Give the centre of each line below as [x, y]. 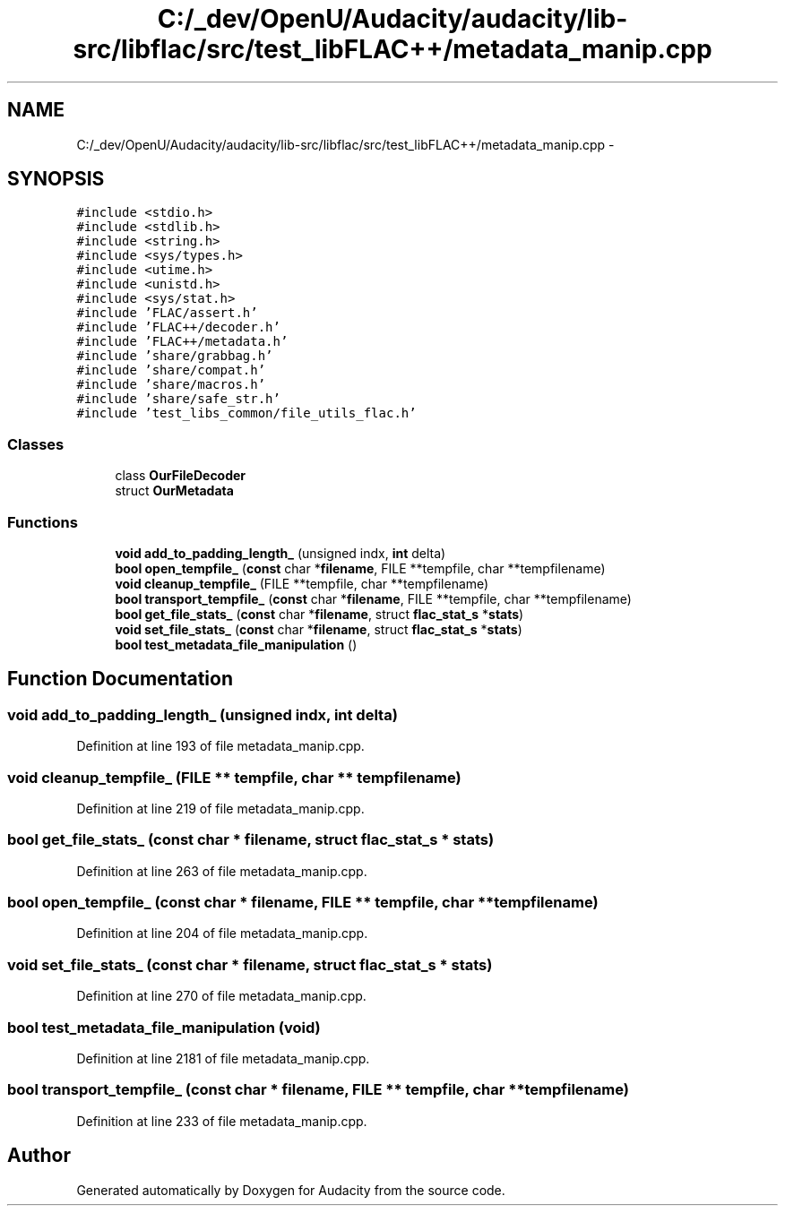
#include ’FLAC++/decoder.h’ [178, 327]
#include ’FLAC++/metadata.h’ [182, 342]
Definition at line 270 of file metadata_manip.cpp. [221, 996]
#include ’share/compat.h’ [171, 370]
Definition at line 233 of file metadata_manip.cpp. [222, 1121]
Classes [36, 444]
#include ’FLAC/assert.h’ [167, 313]
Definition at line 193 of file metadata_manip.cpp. [220, 746]
